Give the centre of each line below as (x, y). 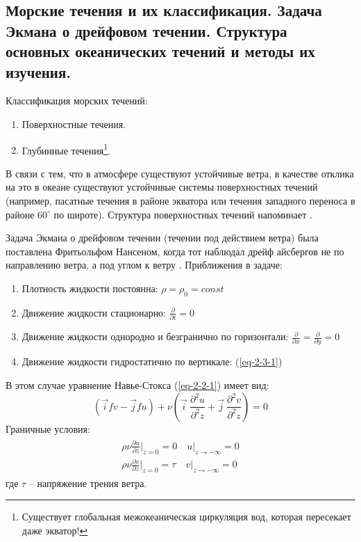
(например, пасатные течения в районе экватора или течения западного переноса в (180, 200)
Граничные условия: (48, 428)
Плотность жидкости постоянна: (90, 288)
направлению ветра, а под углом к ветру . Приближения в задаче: (144, 265)
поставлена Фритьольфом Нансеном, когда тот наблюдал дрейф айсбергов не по (175, 251)
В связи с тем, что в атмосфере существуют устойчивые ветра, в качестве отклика (180, 173)
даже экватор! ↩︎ (55, 531)
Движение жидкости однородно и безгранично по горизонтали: (155, 336)
